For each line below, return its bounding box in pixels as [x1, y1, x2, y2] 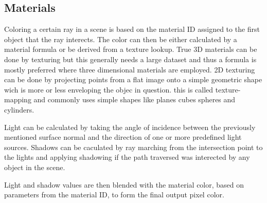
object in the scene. [4, 161, 65, 172]
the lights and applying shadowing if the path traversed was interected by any [4, 152, 250, 162]
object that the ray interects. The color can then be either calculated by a [4, 33, 237, 44]
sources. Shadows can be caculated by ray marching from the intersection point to [4, 141, 263, 152]
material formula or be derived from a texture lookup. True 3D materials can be [4, 44, 257, 54]
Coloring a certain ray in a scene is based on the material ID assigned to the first [4, 24, 260, 34]
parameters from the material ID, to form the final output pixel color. [4, 189, 224, 200]
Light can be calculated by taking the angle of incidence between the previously [4, 121, 256, 132]
